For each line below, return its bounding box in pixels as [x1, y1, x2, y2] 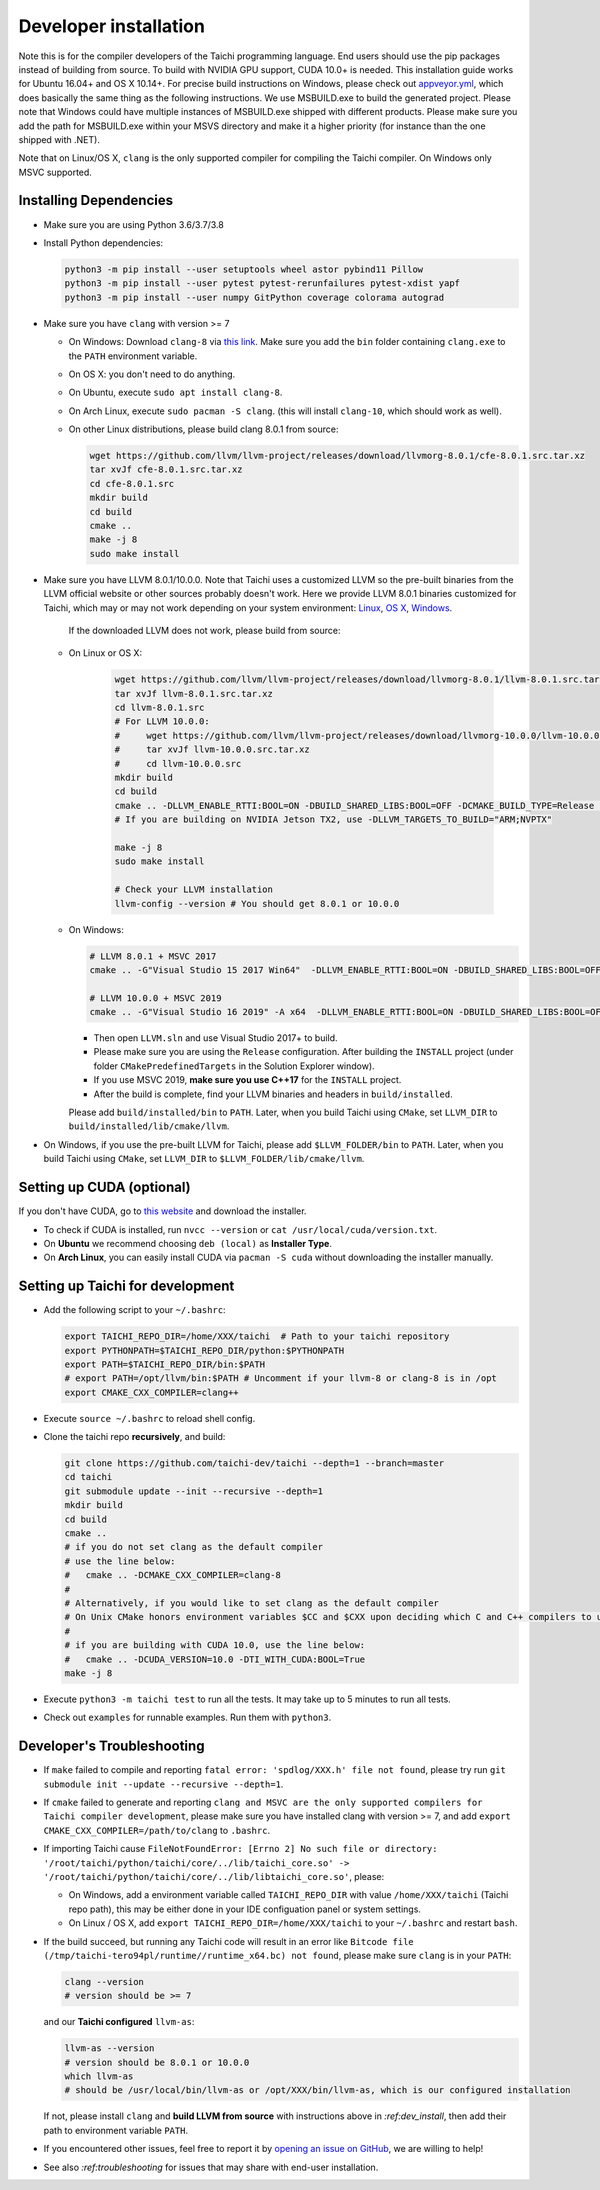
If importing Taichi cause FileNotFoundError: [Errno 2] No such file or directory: [43, 1843, 438, 1855]
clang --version [64, 1976, 145, 1987]
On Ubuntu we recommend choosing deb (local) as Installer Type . [43, 1237, 332, 1249]
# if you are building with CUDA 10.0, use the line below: [64, 1640, 366, 1651]
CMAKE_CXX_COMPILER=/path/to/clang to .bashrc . [43, 1824, 270, 1836]
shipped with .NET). [18, 133, 100, 145]
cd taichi [64, 1471, 113, 1483]
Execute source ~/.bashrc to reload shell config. [43, 1412, 256, 1424]
